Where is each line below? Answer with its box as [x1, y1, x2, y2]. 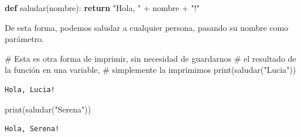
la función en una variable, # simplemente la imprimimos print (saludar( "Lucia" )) [5, 64, 296, 76]
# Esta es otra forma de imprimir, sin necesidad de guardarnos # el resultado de [5, 52, 296, 64]
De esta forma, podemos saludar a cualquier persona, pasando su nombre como [5, 21, 289, 33]
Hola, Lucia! [5, 85, 55, 94]
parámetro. [5, 33, 44, 45]
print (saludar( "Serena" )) [5, 103, 91, 115]
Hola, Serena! [5, 125, 60, 134]
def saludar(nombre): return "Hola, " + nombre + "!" [5, 2, 200, 13]
